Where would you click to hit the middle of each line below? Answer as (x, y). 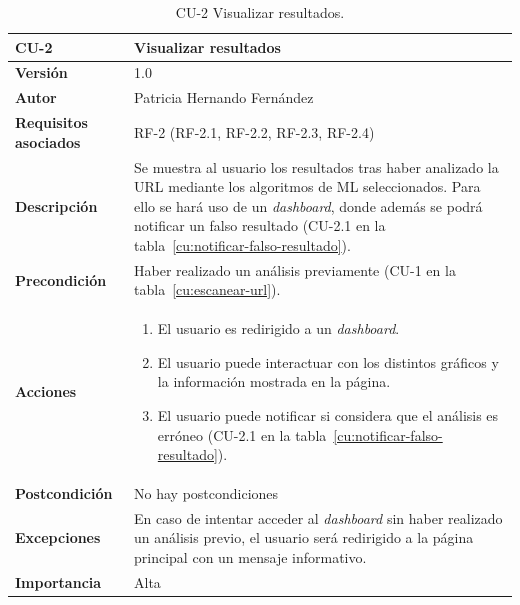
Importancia (58, 581)
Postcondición (64, 493)
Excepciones (58, 537)
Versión (41, 72)
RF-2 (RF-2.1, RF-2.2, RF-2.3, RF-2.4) (254, 131)
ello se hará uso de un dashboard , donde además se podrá (308, 205)
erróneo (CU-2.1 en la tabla (242, 434)
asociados (48, 141)
